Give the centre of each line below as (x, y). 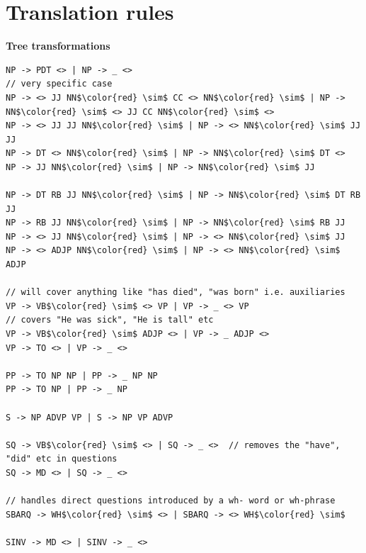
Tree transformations (58, 46)
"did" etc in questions (62, 459)
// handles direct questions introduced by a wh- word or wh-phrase (171, 501)
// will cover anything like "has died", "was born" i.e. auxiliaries (176, 292)
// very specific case (59, 84)
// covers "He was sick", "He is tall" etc (110, 320)
